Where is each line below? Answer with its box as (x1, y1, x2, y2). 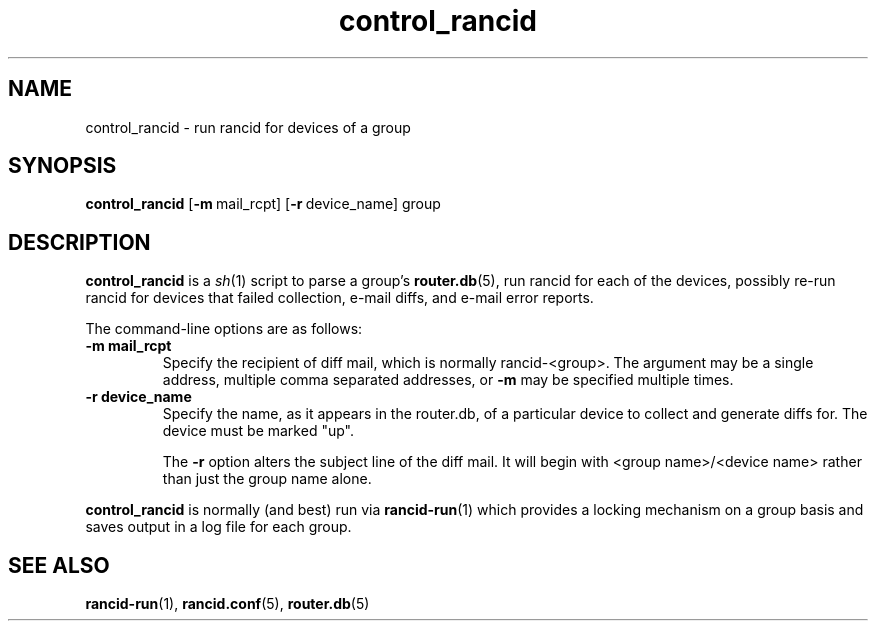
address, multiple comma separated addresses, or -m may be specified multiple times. (162, 371, 734, 389)
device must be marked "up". (162, 422, 354, 440)
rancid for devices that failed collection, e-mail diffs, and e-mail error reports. (85, 289, 594, 307)
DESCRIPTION (8, 229, 151, 255)
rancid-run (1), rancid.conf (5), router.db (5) (85, 595, 370, 613)
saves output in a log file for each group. (85, 518, 352, 536)
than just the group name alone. (162, 470, 372, 488)
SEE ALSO (8, 552, 110, 578)
